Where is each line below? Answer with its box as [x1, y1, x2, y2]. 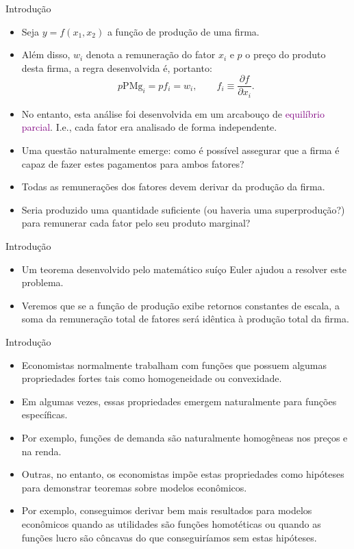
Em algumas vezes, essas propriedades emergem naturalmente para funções [21, 394, 337, 408]
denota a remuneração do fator [86, 47, 216, 62]
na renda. [21, 444, 62, 458]
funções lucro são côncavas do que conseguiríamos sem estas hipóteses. [21, 530, 317, 544]
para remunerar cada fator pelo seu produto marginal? [21, 216, 251, 230]
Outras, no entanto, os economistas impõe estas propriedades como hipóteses [21, 467, 344, 481]
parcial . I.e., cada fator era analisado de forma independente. [21, 120, 277, 134]
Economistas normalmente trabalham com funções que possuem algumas [21, 357, 327, 372]
